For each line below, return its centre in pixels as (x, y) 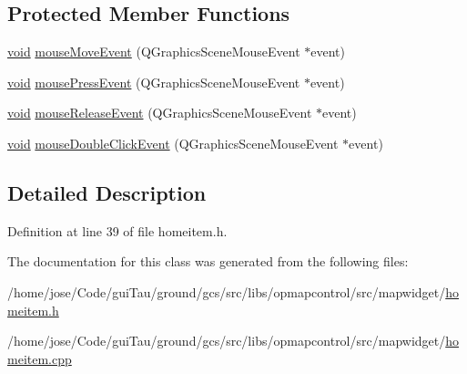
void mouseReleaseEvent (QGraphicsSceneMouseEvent (160, 113)
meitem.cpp (40, 358)
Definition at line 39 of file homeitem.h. (117, 230)
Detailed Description (107, 192)
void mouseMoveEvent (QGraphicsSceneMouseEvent (154, 52)
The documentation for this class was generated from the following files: (208, 261)
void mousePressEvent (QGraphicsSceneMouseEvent (154, 82)
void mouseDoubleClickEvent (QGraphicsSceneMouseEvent (173, 143)
